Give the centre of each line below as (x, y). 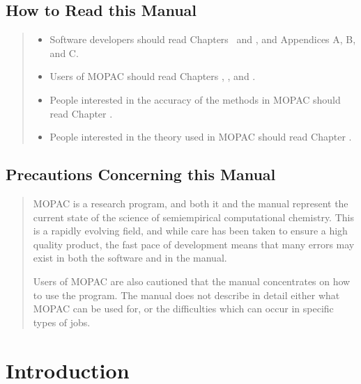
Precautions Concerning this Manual (141, 174)
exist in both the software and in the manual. (130, 258)
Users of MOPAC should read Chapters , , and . (153, 76)
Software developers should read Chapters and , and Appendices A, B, (203, 39)
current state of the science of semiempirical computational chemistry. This (193, 217)
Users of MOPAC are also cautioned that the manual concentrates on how (192, 281)
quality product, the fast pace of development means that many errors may (194, 244)
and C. (64, 53)
